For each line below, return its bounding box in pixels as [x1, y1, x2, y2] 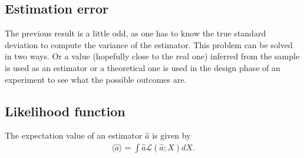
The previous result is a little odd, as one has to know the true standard [5, 27, 266, 39]
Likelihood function [5, 102, 125, 120]
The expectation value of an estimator [5, 129, 143, 142]
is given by [152, 129, 191, 142]
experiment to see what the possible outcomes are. [5, 73, 187, 85]
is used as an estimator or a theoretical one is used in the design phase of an [5, 61, 280, 73]
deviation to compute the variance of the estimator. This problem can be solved [5, 38, 293, 51]
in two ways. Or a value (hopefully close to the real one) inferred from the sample [5, 50, 300, 62]
